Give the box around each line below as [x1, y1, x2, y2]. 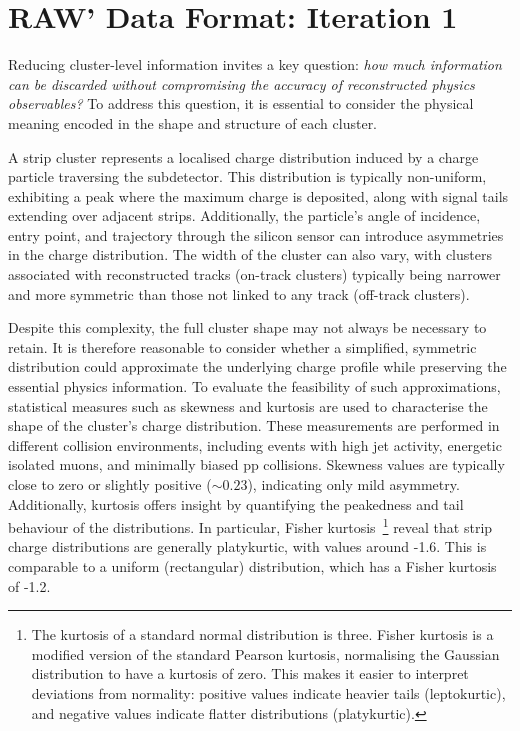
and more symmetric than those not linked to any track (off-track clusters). [8, 283, 470, 304]
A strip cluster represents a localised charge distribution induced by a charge [8, 146, 479, 167]
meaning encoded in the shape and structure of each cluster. [8, 112, 378, 133]
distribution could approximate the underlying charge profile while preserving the [8, 356, 507, 377]
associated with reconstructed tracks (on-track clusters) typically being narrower [8, 264, 501, 285]
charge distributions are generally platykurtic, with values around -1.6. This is [8, 536, 487, 557]
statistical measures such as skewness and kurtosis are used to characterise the [8, 395, 488, 416]
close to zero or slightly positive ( [8, 474, 212, 494]
